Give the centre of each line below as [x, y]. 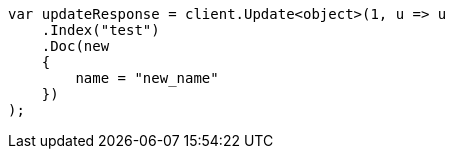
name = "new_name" [147, 78]
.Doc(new [75, 46]
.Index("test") [100, 30]
